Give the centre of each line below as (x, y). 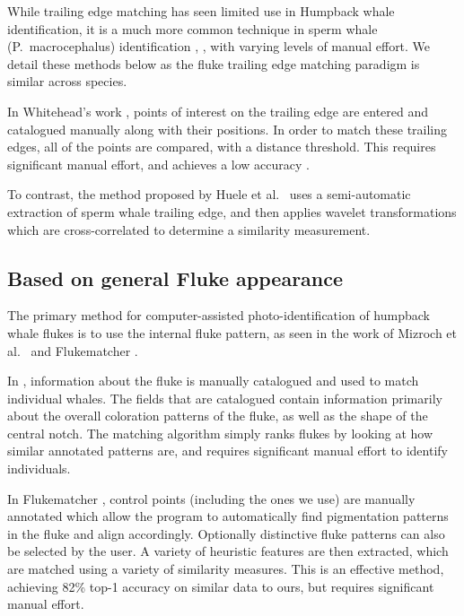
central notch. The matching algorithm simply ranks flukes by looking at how (220, 433)
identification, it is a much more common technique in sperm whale (193, 28)
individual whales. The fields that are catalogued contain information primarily (225, 398)
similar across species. (67, 81)
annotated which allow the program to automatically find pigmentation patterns (228, 516)
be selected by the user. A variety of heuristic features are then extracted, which (228, 551)
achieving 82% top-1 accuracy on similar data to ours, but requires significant (221, 586)
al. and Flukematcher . (73, 350)
